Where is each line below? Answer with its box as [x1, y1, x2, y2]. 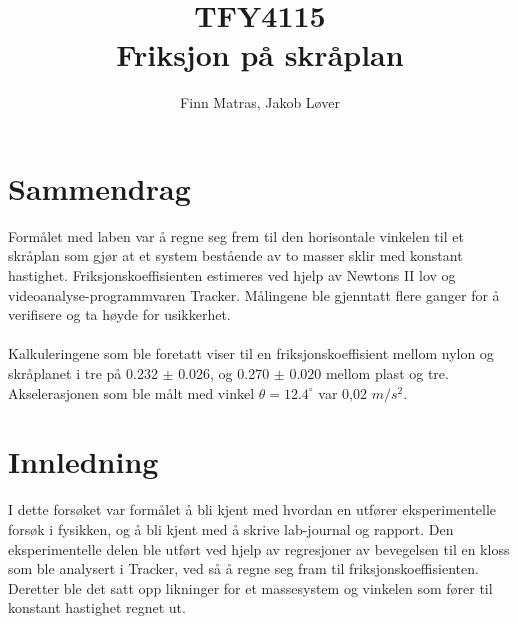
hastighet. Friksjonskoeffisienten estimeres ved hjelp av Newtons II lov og [8, 265, 456, 286]
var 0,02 [318, 382, 367, 403]
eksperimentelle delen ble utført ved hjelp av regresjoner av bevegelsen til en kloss [8, 538, 510, 559]
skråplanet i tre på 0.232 [8, 363, 158, 383]
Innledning [8, 441, 159, 482]
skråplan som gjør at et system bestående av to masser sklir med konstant [8, 245, 463, 266]
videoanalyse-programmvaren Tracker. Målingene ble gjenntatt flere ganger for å [8, 284, 500, 305]
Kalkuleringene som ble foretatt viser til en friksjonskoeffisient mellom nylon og [8, 343, 494, 364]
